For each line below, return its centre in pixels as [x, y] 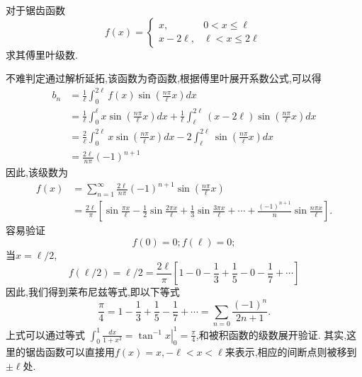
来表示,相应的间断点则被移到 [291, 352]
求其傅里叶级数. [42, 54]
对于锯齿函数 [35, 10]
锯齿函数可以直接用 [70, 352]
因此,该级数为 [37, 172]
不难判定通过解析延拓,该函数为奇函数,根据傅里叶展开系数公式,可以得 [164, 78]
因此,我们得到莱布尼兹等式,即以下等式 [93, 292]
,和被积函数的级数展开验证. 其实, [271, 334]
